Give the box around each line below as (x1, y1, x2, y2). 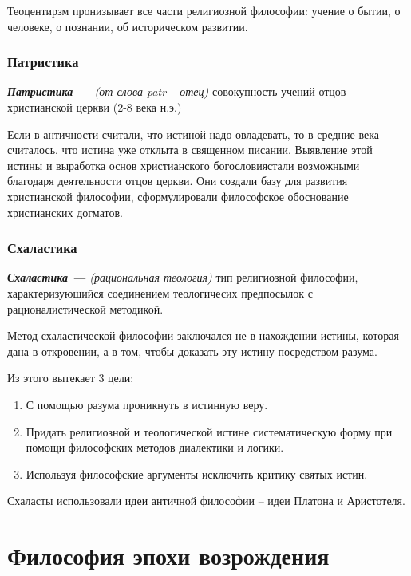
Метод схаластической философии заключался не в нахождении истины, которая (7, 327, 399, 344)
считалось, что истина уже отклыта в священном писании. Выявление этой (7, 141, 373, 158)
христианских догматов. (7, 203, 123, 220)
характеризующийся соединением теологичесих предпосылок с (7, 284, 314, 301)
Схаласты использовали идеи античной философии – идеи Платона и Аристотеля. (7, 492, 405, 509)
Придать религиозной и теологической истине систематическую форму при (26, 423, 393, 440)
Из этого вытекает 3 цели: (7, 369, 134, 386)
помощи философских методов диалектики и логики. (26, 439, 284, 456)
